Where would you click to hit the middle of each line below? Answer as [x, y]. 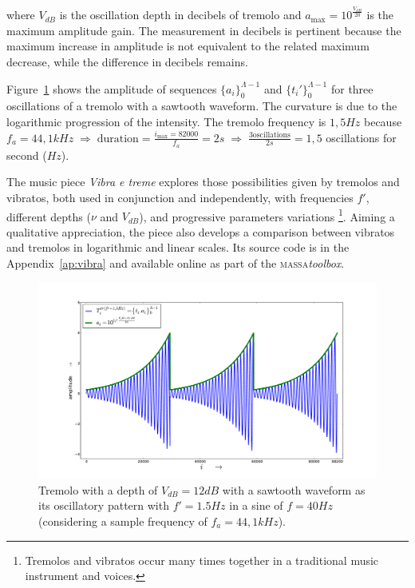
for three [352, 88]
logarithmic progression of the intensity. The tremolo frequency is [166, 121]
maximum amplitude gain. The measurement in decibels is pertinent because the [204, 30]
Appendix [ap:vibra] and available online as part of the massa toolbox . [176, 263]
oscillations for [361, 137]
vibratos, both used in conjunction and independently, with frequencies [180, 198]
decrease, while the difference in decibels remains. [127, 62]
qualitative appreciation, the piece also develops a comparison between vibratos [201, 231]
